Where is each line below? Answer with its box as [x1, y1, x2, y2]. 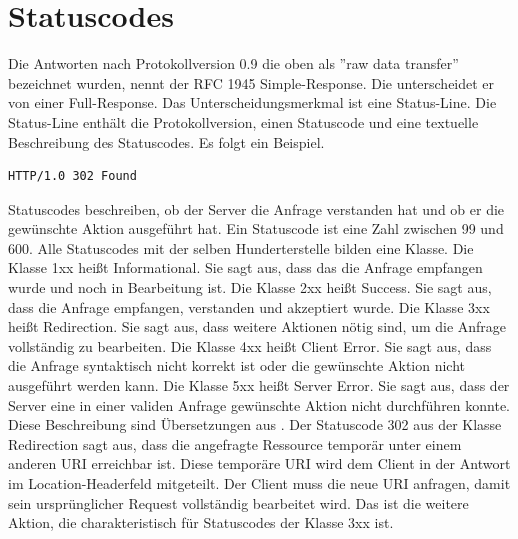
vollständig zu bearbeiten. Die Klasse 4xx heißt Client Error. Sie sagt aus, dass [8, 335, 492, 356]
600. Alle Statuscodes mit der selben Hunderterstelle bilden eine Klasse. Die [8, 237, 474, 258]
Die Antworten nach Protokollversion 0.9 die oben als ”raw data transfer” [8, 53, 459, 74]
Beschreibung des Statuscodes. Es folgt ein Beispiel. [8, 131, 325, 152]
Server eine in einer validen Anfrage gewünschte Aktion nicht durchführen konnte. [8, 394, 511, 415]
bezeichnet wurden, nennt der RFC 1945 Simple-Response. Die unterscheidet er [8, 72, 495, 93]
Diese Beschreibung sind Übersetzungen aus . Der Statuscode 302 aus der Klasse [8, 414, 502, 435]
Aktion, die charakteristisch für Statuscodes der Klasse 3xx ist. [8, 512, 394, 533]
